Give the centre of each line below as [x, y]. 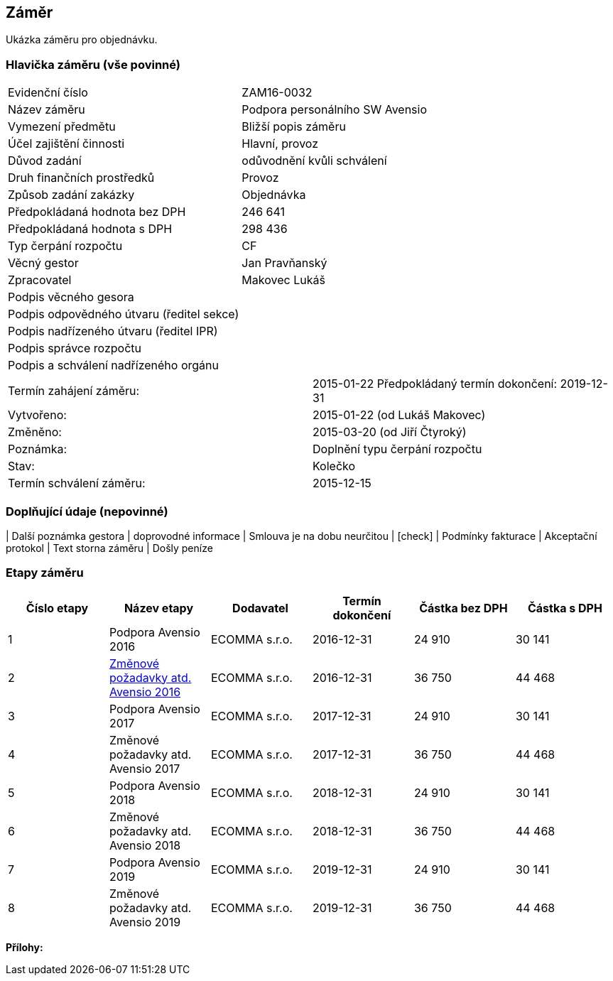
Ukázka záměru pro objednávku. [82, 40]
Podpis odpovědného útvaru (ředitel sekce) [124, 314]
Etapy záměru [45, 573]
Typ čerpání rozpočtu [65, 246]
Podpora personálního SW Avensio [335, 110]
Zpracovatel [40, 280]
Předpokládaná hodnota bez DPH [97, 212]
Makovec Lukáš [283, 280]
